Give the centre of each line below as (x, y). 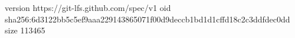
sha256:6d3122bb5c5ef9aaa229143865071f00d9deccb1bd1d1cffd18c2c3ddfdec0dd (147, 19)
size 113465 (25, 30)
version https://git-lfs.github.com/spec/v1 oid (88, 7)
